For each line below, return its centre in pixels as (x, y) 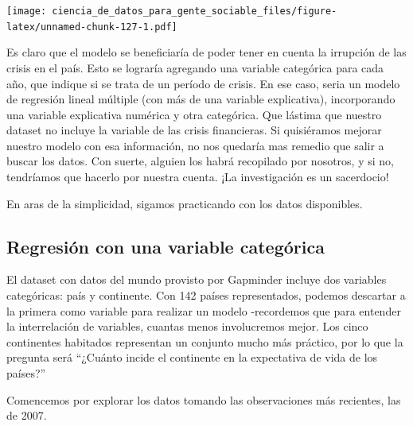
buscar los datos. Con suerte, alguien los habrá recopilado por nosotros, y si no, (200, 161)
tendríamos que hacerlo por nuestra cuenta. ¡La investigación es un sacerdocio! (198, 177)
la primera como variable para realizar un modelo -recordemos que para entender (204, 310)
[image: (27, 11)
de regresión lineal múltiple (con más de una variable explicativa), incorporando (201, 99)
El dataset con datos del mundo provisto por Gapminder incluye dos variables (197, 279)
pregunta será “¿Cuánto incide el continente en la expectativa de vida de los (192, 357)
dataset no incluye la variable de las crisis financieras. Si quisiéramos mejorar (194, 130)
